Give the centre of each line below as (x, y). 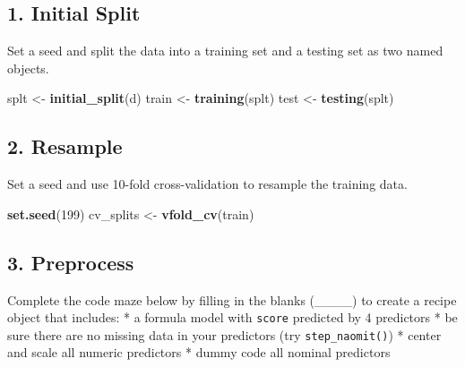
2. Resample (65, 146)
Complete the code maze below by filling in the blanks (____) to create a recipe (232, 299)
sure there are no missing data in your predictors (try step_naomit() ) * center (224, 334)
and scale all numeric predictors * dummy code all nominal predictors (199, 352)
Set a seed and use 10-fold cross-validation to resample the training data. (207, 184)
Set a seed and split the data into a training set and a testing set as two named (225, 51)
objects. (28, 68)
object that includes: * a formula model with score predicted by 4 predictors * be (232, 317)
